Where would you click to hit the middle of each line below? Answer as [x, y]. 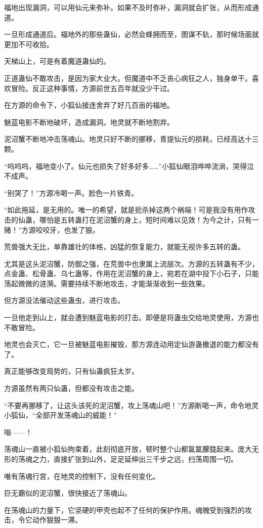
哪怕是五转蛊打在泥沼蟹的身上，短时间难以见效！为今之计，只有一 [149, 219]
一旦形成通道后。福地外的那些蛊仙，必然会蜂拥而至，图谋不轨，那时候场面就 [131, 34]
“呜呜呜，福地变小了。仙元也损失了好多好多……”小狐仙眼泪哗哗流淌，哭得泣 [129, 166]
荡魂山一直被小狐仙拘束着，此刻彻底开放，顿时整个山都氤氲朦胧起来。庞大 [128, 449]
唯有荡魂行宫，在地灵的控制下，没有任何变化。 [82, 476]
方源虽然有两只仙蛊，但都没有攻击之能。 [71, 388]
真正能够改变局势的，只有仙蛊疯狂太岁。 [71, 371]
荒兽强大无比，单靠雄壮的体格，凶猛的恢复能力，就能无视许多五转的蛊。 [124, 247]
